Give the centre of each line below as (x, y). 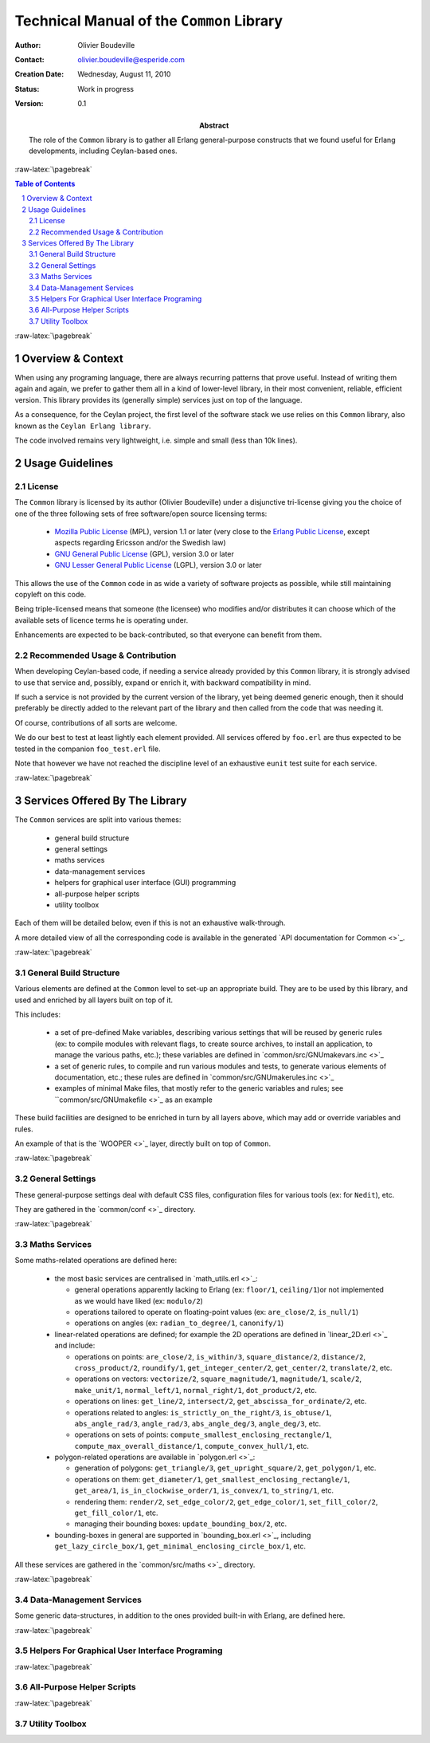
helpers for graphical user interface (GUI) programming (145, 883)
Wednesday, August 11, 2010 (124, 74)
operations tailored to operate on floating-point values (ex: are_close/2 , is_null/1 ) (217, 1312)
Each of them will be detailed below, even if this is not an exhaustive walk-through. (150, 923)
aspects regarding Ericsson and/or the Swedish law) (140, 543)
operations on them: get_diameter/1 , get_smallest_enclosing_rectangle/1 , (212, 1479)
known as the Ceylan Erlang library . (83, 426)
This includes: (38, 1015)
